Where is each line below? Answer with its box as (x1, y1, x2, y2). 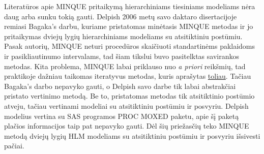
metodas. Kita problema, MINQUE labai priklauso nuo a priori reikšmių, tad (4, 60, 246, 71)
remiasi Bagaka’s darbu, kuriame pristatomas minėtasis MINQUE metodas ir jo (4, 21, 253, 32)
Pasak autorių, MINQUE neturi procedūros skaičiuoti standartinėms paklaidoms (4, 41, 255, 51)
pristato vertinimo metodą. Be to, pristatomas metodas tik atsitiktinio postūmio (4, 90, 255, 101)
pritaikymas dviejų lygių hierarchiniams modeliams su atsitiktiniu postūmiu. (4, 30, 243, 41)
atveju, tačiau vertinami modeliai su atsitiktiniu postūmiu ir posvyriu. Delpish (4, 100, 249, 111)
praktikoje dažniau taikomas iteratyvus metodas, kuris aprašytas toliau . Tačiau (4, 71, 251, 81)
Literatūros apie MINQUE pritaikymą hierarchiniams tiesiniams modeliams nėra (4, 1, 255, 11)
